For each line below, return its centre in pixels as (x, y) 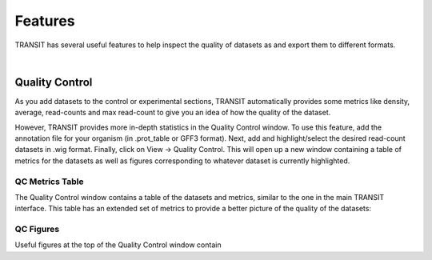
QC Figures (37, 230)
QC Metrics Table (49, 182)
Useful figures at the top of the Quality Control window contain (118, 245)
